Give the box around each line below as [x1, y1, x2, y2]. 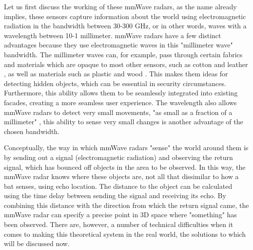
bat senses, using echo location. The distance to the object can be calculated [4, 181, 233, 191]
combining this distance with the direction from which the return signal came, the [4, 200, 249, 210]
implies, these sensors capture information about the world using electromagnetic [4, 11, 246, 21]
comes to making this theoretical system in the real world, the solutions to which [4, 228, 246, 239]
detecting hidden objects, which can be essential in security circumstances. [4, 78, 226, 88]
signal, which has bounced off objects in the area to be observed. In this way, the [4, 161, 246, 172]
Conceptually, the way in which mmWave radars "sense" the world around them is [4, 142, 249, 153]
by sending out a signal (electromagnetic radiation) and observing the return [4, 152, 233, 162]
